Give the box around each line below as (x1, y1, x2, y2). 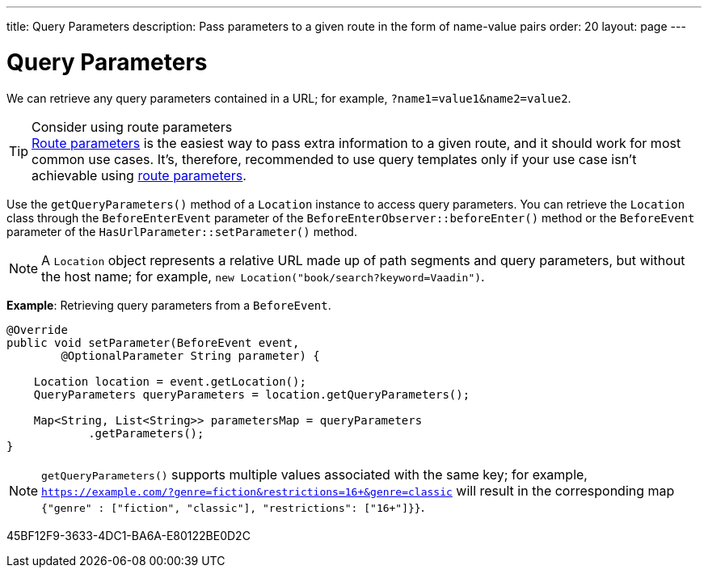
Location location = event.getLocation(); (33, 374, 306, 388)
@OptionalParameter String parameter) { (61, 348, 320, 362)
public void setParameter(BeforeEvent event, (6, 336, 300, 349)
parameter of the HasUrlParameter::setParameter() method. (6, 224, 357, 238)
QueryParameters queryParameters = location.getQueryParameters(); (33, 387, 470, 401)
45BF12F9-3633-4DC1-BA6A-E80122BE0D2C (6, 528, 251, 542)
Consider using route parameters (32, 118, 233, 135)
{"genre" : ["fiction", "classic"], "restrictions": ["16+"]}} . (41, 498, 425, 515)
